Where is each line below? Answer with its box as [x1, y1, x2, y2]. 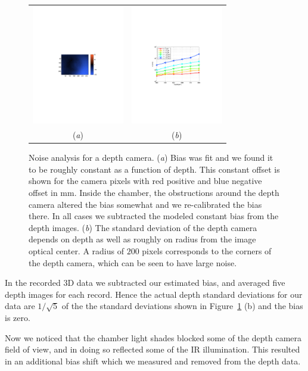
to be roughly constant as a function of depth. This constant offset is [29, 163, 280, 175]
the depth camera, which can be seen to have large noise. [29, 256, 237, 269]
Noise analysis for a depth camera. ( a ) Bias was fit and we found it [29, 151, 273, 164]
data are [5, 300, 35, 312]
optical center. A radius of [29, 244, 124, 257]
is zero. [5, 311, 30, 323]
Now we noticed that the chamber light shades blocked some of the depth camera [5, 331, 302, 344]
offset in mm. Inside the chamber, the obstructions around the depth [29, 186, 279, 198]
